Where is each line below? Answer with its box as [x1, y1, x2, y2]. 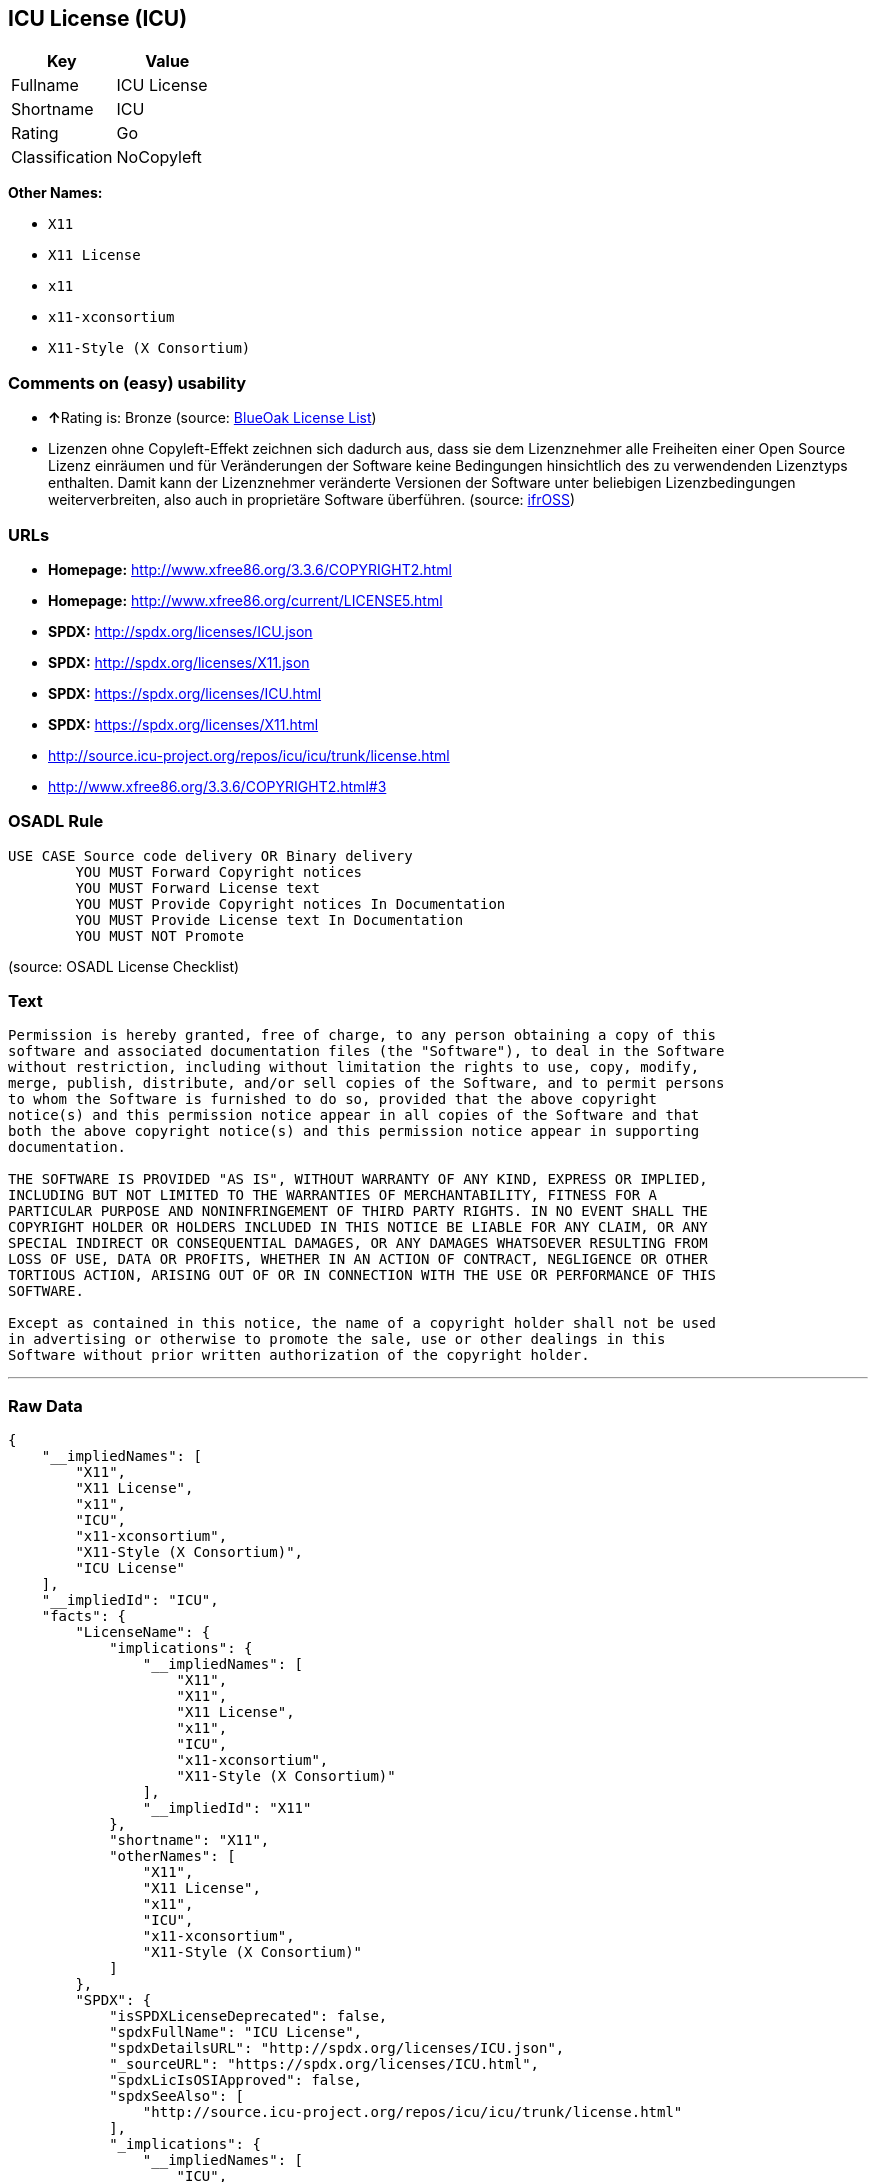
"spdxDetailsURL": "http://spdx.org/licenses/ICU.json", [109, 2040, 565, 2057]
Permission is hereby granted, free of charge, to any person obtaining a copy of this [8, 1027, 717, 1044]
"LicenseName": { [75, 1624, 211, 1641]
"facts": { [41, 1608, 127, 1625]
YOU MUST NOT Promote [75, 927, 245, 944]
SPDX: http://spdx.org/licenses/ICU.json [48, 622, 313, 640]
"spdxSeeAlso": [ [109, 2088, 245, 2105]
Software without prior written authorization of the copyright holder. [8, 1347, 590, 1364]
